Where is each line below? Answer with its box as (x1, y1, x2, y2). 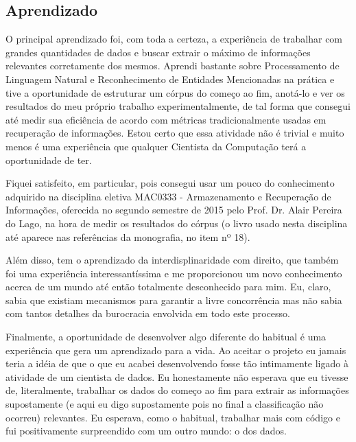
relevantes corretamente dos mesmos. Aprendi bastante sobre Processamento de (5, 58, 340, 73)
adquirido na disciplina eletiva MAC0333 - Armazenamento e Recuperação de (5, 189, 331, 203)
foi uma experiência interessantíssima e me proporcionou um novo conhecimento (5, 266, 342, 280)
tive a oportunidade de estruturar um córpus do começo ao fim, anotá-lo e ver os (5, 85, 345, 100)
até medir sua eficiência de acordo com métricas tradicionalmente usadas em (5, 112, 327, 126)
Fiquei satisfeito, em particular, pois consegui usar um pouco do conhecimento (5, 176, 335, 190)
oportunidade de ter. (5, 152, 92, 167)
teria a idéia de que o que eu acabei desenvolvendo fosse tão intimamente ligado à (5, 356, 348, 371)
